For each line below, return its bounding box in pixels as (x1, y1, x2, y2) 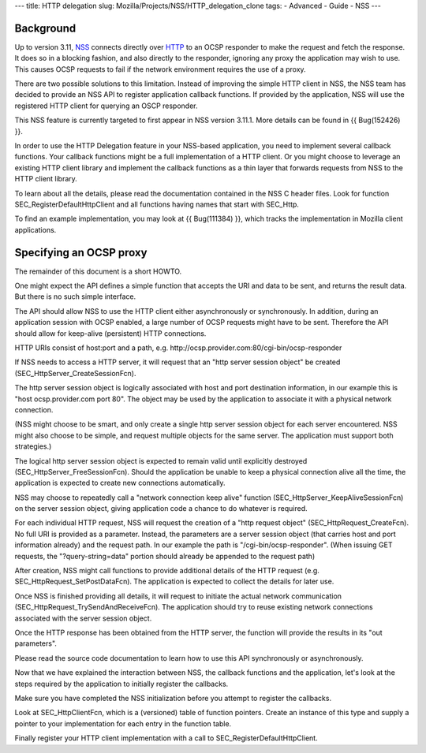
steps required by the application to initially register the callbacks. (14, 679, 229, 688)
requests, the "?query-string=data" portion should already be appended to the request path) (14, 551, 316, 561)
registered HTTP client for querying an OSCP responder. (14, 101, 198, 110)
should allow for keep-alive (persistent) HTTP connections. (14, 328, 207, 338)
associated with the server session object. (14, 613, 152, 623)
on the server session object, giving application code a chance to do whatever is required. (14, 504, 308, 513)
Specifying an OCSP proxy (14, 245, 148, 259)
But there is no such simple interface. (14, 292, 136, 301)
